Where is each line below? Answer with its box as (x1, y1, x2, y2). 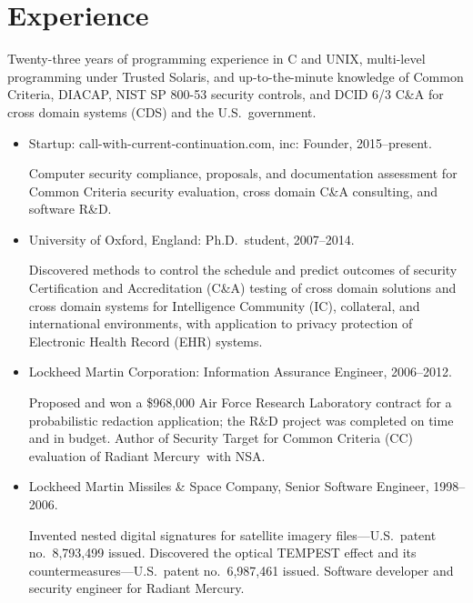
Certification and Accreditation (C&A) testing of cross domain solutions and (28, 278, 457, 297)
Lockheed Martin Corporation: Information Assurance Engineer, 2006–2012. (28, 362, 452, 381)
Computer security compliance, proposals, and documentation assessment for (28, 164, 458, 183)
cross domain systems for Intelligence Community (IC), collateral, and (28, 296, 420, 315)
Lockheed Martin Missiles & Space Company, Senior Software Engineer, (28, 477, 429, 496)
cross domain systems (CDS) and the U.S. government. (7, 102, 317, 121)
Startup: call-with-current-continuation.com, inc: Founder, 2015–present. (28, 133, 432, 152)
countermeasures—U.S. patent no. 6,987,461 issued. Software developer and (28, 560, 454, 579)
